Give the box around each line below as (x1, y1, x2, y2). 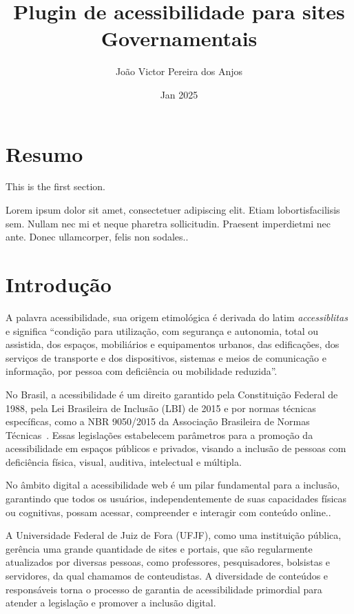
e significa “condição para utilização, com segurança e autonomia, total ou (6, 323, 319, 338)
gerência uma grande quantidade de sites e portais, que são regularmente (6, 541, 313, 555)
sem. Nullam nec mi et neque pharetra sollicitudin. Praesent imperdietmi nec (6, 216, 331, 230)
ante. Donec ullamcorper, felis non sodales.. (6, 229, 189, 244)
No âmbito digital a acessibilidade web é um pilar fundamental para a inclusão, (6, 478, 340, 492)
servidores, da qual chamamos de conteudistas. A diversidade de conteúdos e (6, 569, 329, 583)
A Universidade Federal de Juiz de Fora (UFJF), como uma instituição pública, (6, 528, 342, 542)
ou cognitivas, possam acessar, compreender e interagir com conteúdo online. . (6, 504, 331, 519)
